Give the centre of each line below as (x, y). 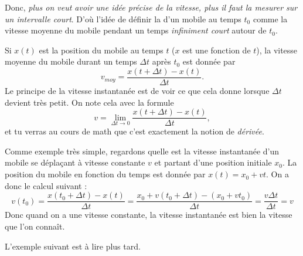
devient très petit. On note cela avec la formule (89, 102)
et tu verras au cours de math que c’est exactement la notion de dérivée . (135, 131)
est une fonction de (217, 50)
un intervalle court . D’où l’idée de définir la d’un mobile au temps (123, 18)
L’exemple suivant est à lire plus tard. (73, 246)
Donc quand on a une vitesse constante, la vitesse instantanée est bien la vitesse (149, 215)
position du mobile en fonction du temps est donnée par (105, 174)
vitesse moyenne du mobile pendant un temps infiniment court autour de (136, 30)
